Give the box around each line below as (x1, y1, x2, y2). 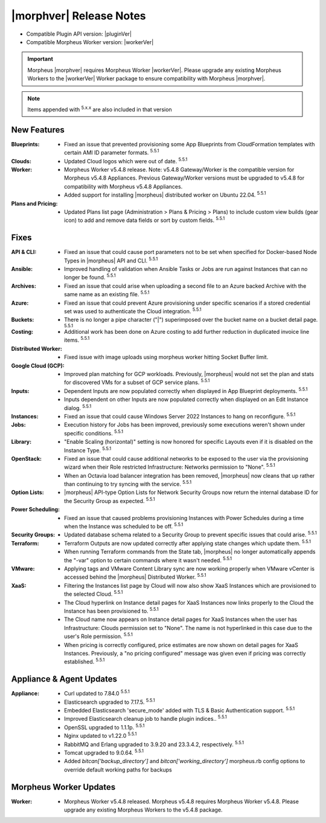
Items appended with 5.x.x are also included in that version (27, 105, 172, 113)
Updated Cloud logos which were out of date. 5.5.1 (64, 156, 188, 164)
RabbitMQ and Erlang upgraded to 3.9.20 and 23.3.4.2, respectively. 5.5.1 (64, 740, 245, 748)
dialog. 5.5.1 (64, 403, 92, 411)
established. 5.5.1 (64, 657, 105, 665)
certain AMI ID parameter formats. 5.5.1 (64, 148, 159, 157)
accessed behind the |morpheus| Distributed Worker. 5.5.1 (64, 572, 206, 581)
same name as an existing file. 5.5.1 (64, 290, 150, 298)
